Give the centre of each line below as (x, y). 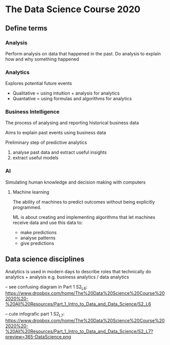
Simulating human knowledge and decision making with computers (76, 182)
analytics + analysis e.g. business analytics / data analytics (67, 277)
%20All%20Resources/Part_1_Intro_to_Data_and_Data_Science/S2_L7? (79, 331)
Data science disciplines (45, 259)
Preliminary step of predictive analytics (46, 142)
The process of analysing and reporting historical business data (72, 123)
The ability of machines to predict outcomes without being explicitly (84, 202)
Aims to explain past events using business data (56, 133)
